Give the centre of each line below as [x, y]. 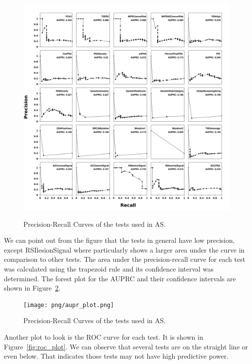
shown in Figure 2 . [32, 288]
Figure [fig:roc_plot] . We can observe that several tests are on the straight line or [126, 346]
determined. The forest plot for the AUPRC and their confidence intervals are [120, 278]
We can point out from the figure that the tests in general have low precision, [119, 240]
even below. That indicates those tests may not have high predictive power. [116, 356]
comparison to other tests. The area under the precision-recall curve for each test [125, 259]
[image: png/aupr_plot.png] [69, 305]
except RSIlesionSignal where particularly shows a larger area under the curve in [124, 249]
